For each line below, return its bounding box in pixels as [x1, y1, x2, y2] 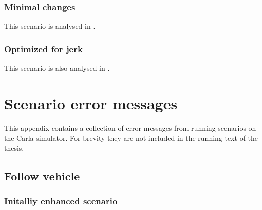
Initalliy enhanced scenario [4, 195, 118, 207]
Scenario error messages [4, 92, 178, 113]
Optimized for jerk [4, 42, 83, 55]
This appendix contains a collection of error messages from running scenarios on [4, 122, 256, 133]
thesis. [4, 142, 24, 153]
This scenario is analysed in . [4, 21, 96, 31]
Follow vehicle [4, 167, 80, 183]
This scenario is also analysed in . [4, 63, 110, 73]
